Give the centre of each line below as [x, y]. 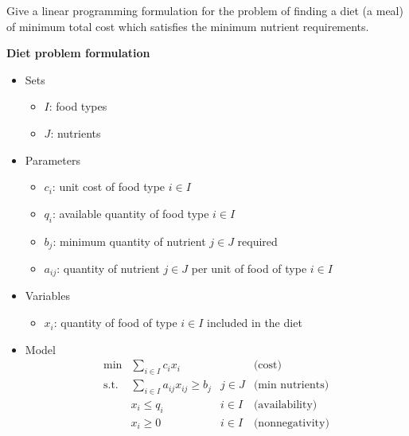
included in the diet [255, 323]
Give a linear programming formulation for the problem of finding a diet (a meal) [205, 10]
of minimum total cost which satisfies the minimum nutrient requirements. [188, 26]
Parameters [53, 160]
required [257, 241]
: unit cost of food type [109, 187]
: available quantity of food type [131, 213]
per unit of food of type [249, 268]
